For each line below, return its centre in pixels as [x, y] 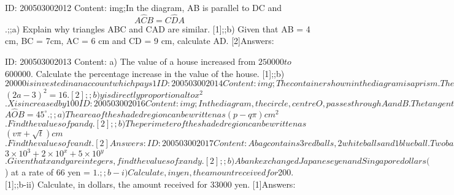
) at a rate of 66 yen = [48, 172]
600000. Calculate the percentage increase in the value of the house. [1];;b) [145, 73]
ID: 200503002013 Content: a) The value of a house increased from [130, 61]
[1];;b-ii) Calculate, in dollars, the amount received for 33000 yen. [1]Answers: [150, 184]
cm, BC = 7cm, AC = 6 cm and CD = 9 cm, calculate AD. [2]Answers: [140, 41]
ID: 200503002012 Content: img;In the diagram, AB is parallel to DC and [144, 7]
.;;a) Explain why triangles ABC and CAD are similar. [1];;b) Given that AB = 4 [158, 28]
